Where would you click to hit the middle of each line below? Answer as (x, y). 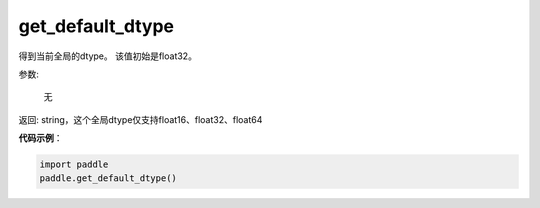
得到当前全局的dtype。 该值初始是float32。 (107, 56)
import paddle (74, 164)
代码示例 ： (40, 138)
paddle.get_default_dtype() (108, 178)
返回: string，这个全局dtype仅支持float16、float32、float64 (140, 119)
